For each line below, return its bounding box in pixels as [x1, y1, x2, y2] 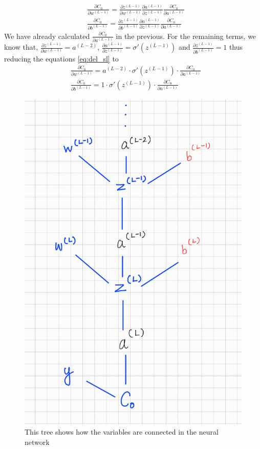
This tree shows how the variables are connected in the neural [25, 426, 219, 437]
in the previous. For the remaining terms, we [116, 30, 256, 41]
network [25, 436, 50, 447]
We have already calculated [4, 30, 90, 41]
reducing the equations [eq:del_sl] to [4, 53, 119, 64]
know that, [4, 42, 38, 52]
